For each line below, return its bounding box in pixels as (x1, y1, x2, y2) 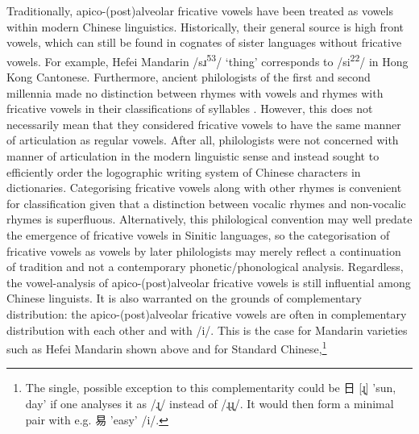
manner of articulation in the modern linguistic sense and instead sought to (6, 148, 380, 164)
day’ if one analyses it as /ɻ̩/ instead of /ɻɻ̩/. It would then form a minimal (25, 394, 394, 411)
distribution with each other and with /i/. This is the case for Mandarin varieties (6, 321, 408, 338)
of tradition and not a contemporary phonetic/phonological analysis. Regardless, (6, 258, 404, 275)
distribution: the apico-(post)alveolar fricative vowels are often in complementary (6, 305, 407, 322)
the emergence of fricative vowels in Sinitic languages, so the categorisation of (6, 226, 390, 243)
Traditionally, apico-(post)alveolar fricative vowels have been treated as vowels (6, 2, 393, 19)
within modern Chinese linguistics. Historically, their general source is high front (6, 18, 404, 35)
